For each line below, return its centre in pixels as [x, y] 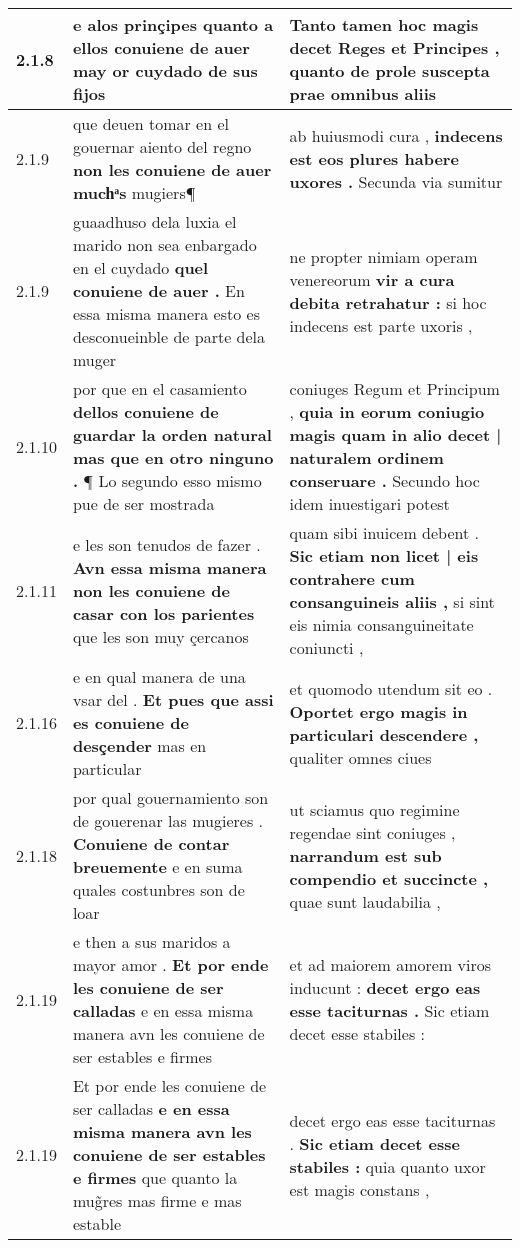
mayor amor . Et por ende [170, 964]
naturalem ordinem [366, 457]
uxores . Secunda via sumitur [396, 181]
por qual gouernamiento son [170, 797]
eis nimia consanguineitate [381, 624]
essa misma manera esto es [166, 313]
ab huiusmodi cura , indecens [396, 135]
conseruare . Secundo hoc [384, 480]
